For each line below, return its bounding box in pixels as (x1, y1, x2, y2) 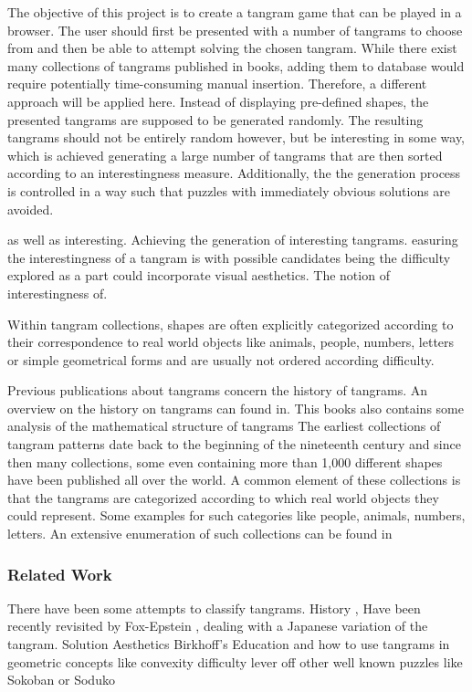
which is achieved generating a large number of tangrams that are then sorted (7, 145, 443, 164)
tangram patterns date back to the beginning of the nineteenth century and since (7, 435, 461, 454)
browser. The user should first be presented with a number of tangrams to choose (7, 20, 463, 39)
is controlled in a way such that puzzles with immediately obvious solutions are (7, 181, 451, 200)
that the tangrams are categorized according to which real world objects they (7, 488, 439, 507)
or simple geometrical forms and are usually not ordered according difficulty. (7, 350, 435, 369)
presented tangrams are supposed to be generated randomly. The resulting (7, 110, 424, 129)
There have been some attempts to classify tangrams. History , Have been (7, 598, 421, 617)
